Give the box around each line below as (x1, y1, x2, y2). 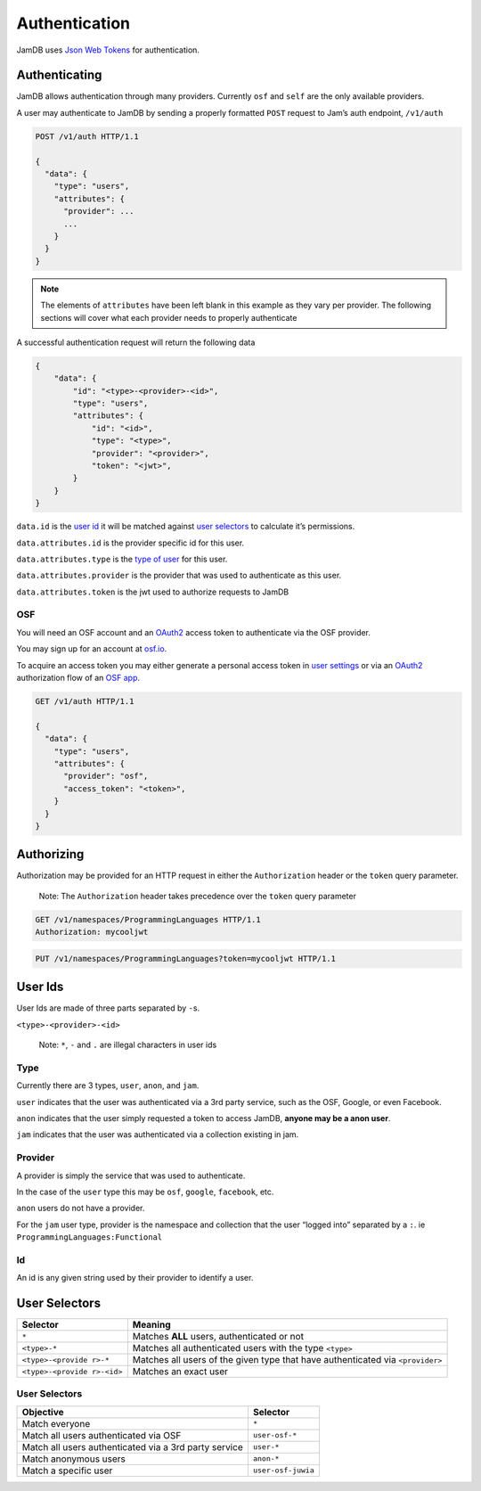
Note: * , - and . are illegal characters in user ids (38, 1039, 217, 1051)
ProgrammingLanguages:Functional (16, 1233, 163, 1242)
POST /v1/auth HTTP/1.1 (35, 131, 140, 142)
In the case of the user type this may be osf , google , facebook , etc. (16, 1186, 274, 1197)
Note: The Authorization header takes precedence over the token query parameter (38, 890, 356, 901)
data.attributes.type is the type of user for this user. (16, 553, 228, 564)
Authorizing (16, 847, 85, 862)
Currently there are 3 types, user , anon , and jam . (16, 1080, 200, 1091)
